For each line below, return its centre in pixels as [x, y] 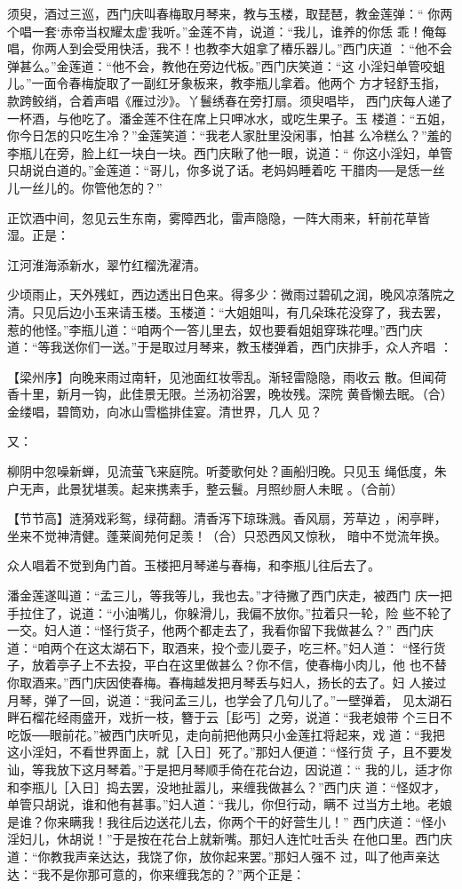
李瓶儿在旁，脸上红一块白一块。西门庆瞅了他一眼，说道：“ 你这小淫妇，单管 [230, 152]
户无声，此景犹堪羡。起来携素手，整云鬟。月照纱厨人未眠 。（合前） [205, 488]
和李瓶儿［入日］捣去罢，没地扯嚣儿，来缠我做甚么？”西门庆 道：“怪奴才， [227, 786]
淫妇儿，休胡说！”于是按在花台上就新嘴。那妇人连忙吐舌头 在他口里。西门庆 [230, 839]
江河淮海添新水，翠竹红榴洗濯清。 [107, 264]
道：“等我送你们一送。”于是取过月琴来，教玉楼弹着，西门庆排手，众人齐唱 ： [230, 347]
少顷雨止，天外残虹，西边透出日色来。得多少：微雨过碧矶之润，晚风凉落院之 [231, 294]
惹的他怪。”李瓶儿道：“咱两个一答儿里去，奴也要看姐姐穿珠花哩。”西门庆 [215, 329]
